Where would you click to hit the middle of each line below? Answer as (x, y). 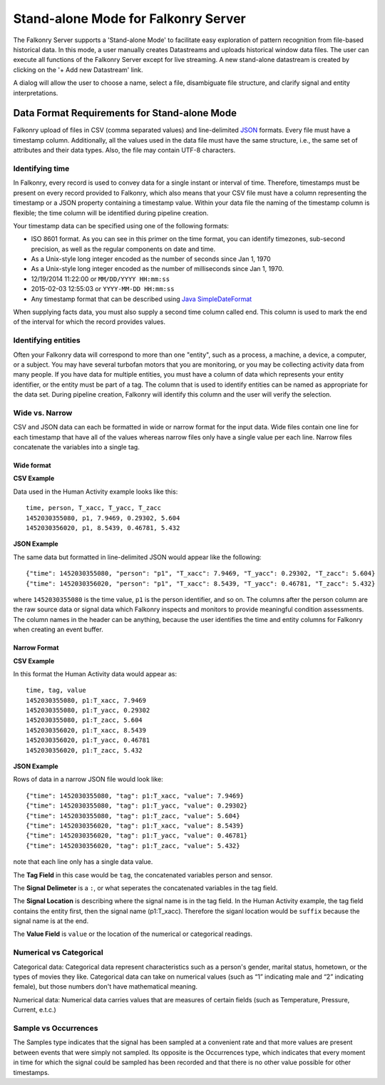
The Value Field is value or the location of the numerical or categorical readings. (133, 934)
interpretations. (36, 93)
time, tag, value (56, 691)
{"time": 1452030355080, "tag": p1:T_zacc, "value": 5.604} (133, 816)
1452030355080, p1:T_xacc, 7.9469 (86, 700)
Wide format (32, 465)
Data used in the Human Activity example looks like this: (96, 491)
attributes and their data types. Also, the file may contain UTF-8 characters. (124, 151)
